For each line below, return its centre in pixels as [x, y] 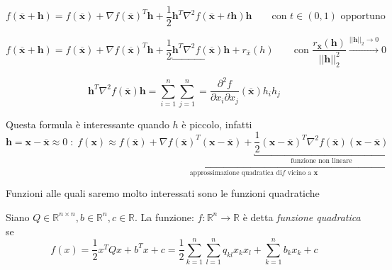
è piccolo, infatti [217, 124]
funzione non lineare [321, 161]
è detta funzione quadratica [302, 216]
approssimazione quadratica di [236, 173]
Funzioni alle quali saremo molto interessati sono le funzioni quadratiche [163, 193]
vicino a [299, 173]
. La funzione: [164, 216]
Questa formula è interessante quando [88, 124]
